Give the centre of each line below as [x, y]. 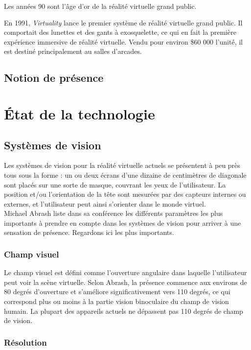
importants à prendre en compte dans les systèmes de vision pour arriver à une [123, 222]
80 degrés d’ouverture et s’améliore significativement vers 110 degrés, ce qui [117, 292]
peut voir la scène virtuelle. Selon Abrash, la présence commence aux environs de [125, 282]
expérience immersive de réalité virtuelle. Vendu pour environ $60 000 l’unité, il [123, 41]
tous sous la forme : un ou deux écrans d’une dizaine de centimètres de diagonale [125, 175]
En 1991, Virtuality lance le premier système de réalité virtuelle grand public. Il [123, 22]
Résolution [25, 342]
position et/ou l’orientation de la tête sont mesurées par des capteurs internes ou [125, 194]
